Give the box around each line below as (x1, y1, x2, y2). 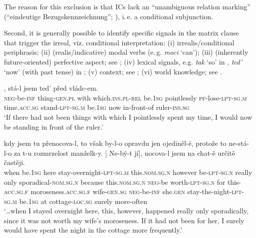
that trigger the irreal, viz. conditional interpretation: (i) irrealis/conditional (4, 37, 235, 47)
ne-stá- (228, 138, 249, 148)
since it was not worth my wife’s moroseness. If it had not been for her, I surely (4, 215, 245, 225)
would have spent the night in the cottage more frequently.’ (4, 225, 183, 235)
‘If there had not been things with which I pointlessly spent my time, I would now (4, 111, 253, 122)
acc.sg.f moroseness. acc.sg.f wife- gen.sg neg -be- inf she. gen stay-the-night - (4, 186, 232, 197)
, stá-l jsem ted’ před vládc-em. (4, 83, 98, 93)
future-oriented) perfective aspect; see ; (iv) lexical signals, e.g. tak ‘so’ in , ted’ (4, 56, 242, 67)
